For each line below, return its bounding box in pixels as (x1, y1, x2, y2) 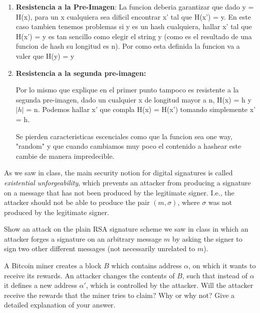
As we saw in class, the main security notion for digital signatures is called (4, 167, 233, 178)
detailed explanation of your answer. (4, 299, 116, 310)
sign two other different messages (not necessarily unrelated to (4, 243, 195, 254)
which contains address (111, 260, 182, 271)
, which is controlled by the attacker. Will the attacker (86, 280, 253, 290)
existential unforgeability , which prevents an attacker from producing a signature (4, 177, 251, 187)
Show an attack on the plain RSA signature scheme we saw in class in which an (4, 224, 248, 234)
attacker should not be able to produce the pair (4, 197, 150, 207)
